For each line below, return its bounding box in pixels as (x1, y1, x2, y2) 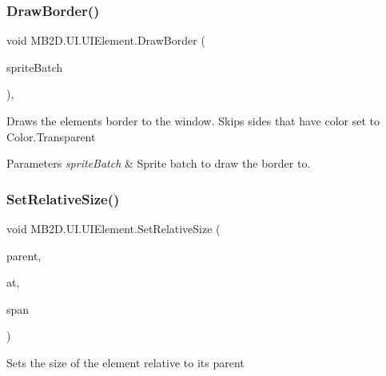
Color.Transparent (6, 128, 96, 144)
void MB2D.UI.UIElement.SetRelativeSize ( (6, 220, 221, 236)
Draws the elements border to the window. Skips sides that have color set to (6, 113, 380, 129)
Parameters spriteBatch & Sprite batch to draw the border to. (6, 155, 311, 172)
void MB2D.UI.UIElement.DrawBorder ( (6, 32, 205, 49)
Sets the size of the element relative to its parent (6, 354, 245, 370)
